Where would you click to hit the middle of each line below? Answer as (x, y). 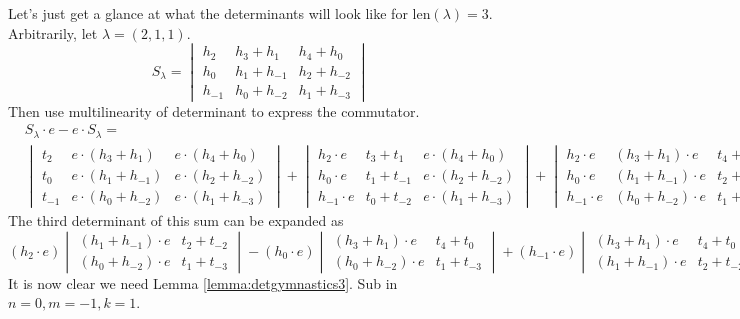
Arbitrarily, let (53, 32)
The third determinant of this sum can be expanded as (176, 220)
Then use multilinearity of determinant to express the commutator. (214, 110)
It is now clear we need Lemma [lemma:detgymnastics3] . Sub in (203, 282)
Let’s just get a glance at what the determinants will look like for (208, 13)
